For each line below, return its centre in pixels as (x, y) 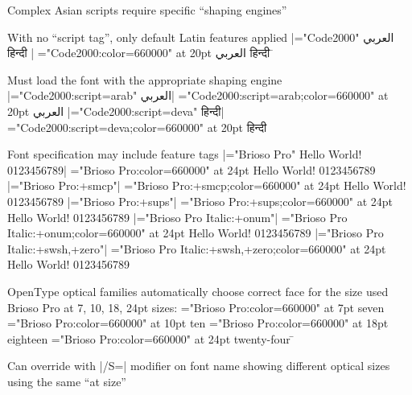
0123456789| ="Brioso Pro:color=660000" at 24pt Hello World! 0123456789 (192, 169)
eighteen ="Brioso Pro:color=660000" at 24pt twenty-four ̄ (151, 338)
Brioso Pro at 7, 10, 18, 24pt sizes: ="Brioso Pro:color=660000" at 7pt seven (196, 307)
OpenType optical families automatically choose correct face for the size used (198, 291)
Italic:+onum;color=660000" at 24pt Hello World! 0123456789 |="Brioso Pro (196, 233)
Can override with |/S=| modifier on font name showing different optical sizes (199, 366)
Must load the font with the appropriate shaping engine (145, 79)
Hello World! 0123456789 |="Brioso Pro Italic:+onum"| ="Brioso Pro (177, 217)
